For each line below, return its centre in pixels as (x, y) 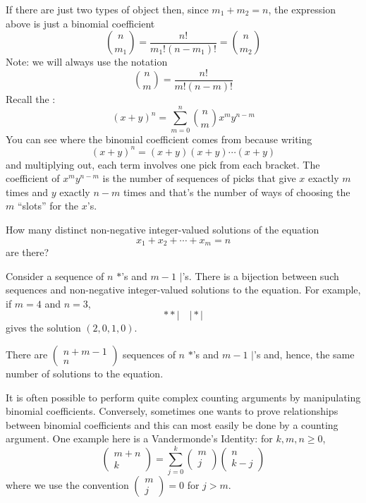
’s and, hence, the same (304, 354)
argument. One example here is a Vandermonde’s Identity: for (139, 438)
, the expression (302, 9)
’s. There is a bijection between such (261, 275)
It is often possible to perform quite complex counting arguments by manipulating (183, 397)
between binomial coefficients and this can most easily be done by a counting (172, 424)
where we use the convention (67, 485)
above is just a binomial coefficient (80, 23)
